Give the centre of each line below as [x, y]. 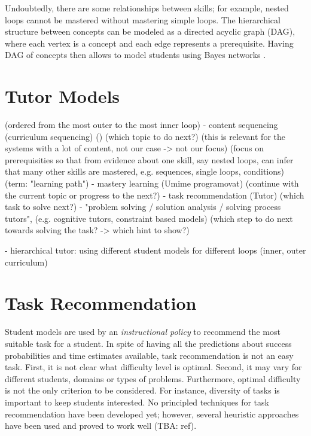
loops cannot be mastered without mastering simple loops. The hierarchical [143, 19]
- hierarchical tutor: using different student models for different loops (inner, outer [155, 250]
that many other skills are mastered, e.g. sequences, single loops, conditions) [144, 171]
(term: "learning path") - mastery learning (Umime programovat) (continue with [152, 183]
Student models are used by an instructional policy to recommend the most [143, 332]
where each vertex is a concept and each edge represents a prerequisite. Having [149, 43]
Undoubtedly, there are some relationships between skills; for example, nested [147, 8]
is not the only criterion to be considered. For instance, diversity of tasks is [142, 390]
